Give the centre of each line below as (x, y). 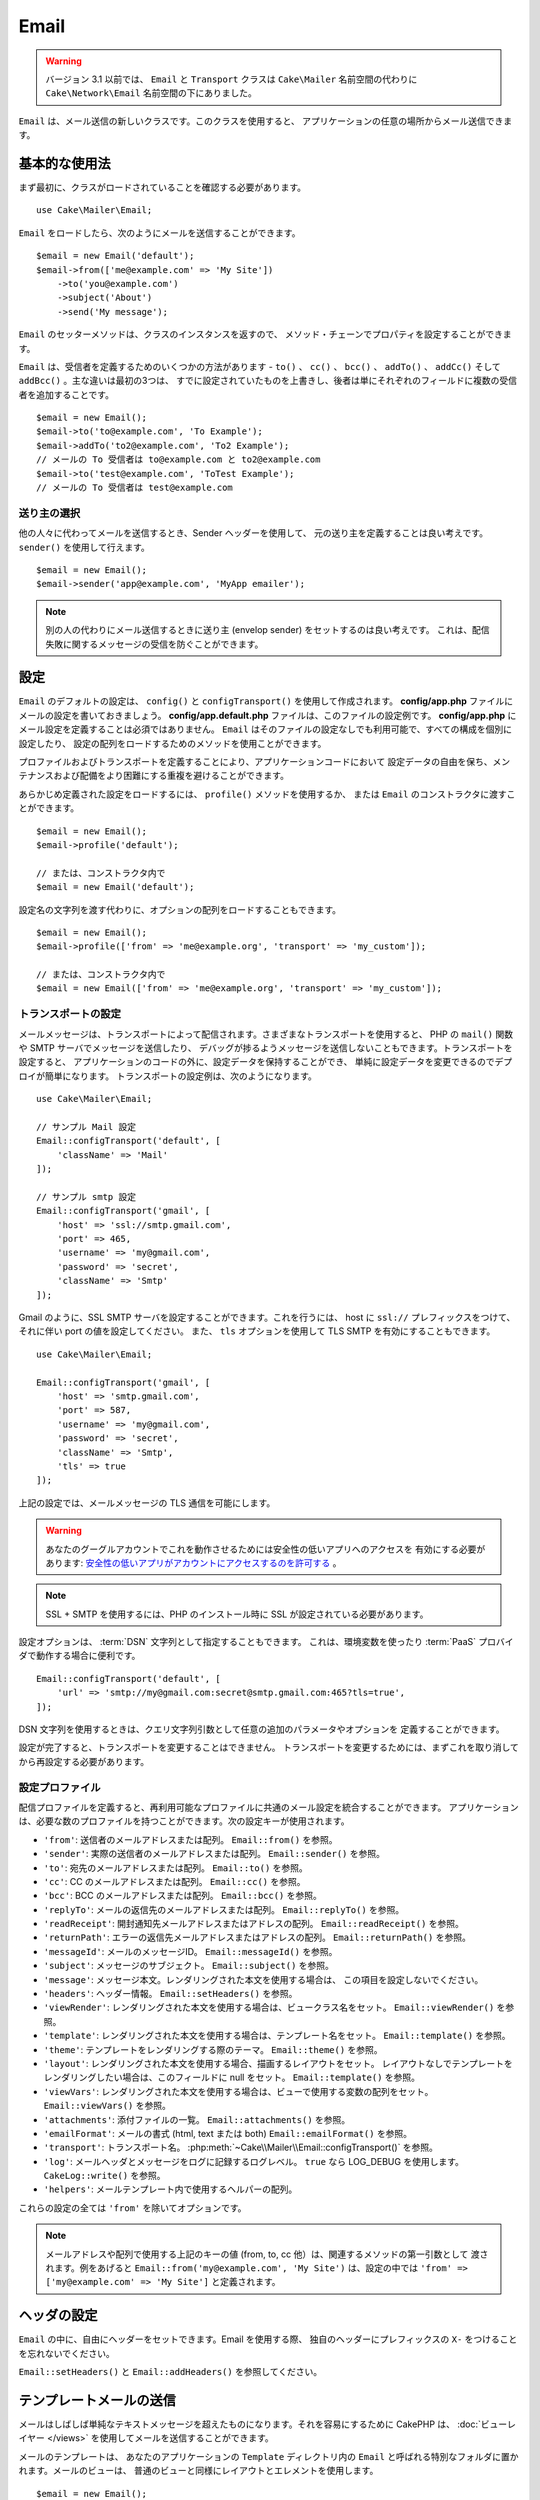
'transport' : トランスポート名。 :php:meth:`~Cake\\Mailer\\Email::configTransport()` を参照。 (241, 2147)
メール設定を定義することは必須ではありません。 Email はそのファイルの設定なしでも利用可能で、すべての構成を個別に (265, 729)
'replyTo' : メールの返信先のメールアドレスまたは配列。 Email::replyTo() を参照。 (224, 1909)
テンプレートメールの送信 (97, 2400)
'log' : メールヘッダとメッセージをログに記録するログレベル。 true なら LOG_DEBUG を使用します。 (253, 2161)
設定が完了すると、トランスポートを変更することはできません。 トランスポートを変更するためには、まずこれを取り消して (268, 1747)
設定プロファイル (59, 1787)
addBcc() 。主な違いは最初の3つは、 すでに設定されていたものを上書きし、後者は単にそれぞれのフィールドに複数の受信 (268, 381)
